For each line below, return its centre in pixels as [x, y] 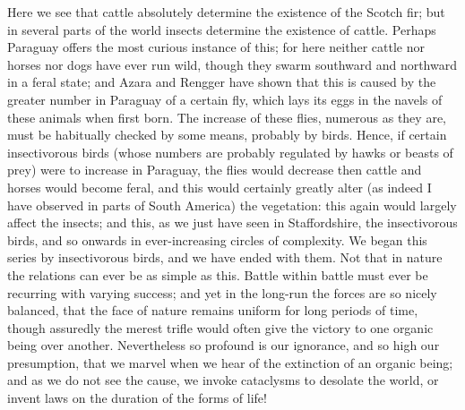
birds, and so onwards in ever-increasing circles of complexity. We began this [217, 239]
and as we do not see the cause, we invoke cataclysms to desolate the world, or [223, 380]
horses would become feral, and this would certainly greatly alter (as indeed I [220, 187]
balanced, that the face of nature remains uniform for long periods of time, [213, 310]
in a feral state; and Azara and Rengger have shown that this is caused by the [222, 82]
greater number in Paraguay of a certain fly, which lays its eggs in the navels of [225, 99]
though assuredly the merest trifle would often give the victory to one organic [220, 327]
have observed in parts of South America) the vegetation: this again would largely [232, 205]
